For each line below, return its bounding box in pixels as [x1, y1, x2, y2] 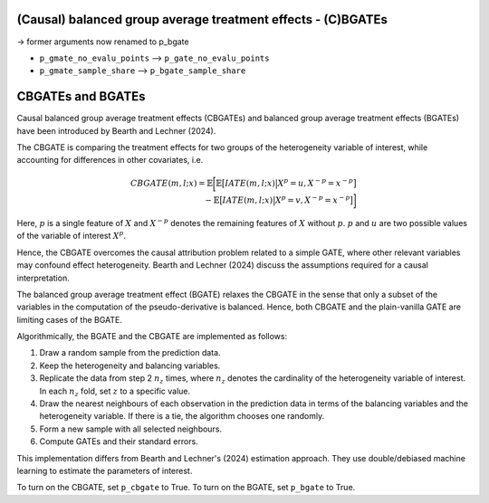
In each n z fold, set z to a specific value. [39, 385, 191, 398]
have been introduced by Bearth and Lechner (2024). [16, 125, 216, 136]
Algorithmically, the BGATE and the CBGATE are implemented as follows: [16, 331, 288, 342]
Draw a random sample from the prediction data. [39, 347, 221, 358]
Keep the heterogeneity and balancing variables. [39, 360, 221, 371]
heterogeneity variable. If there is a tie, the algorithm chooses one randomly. [39, 411, 325, 422]
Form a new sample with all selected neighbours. [39, 423, 222, 434]
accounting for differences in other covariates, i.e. [16, 155, 204, 166]
